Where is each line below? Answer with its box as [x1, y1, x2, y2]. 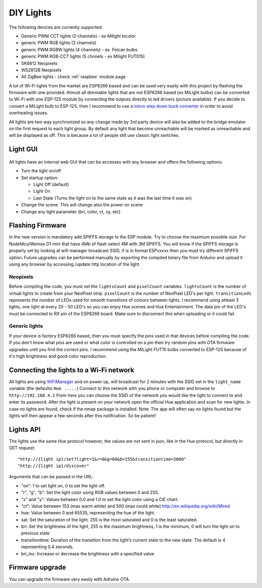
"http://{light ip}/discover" [17, 463, 90, 469]
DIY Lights [9, 7, 52, 18]
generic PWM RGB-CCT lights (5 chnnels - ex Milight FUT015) [21, 53, 145, 59]
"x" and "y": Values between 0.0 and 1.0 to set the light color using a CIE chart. [21, 496, 179, 502]
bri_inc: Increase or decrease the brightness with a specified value [21, 551, 155, 556]
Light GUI [9, 145, 38, 153]
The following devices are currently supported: [9, 24, 103, 30]
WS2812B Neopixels [21, 67, 62, 73]
